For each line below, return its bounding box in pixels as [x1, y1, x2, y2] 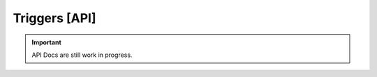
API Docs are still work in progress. [31, 51, 133, 59]
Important [31, 38, 62, 46]
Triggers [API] [13, 10, 97, 26]
